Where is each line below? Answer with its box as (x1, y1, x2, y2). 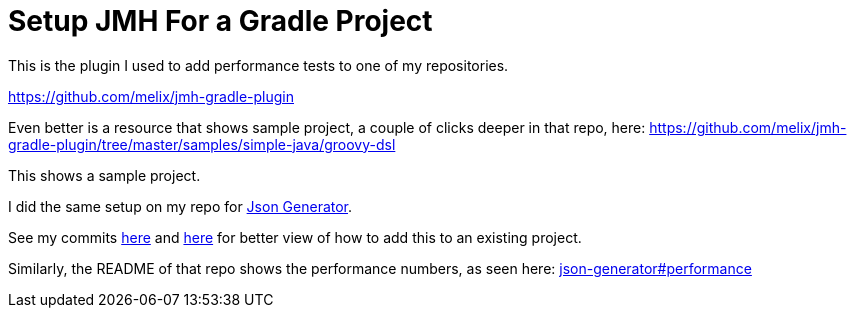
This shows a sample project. (8, 166, 201, 184)
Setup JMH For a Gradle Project (8, 4, 433, 38)
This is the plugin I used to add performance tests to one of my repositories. (8, 56, 509, 74)
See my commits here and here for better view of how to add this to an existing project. (8, 228, 582, 246)
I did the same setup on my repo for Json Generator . (8, 197, 353, 215)
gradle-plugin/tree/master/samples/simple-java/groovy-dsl (8, 135, 396, 153)
